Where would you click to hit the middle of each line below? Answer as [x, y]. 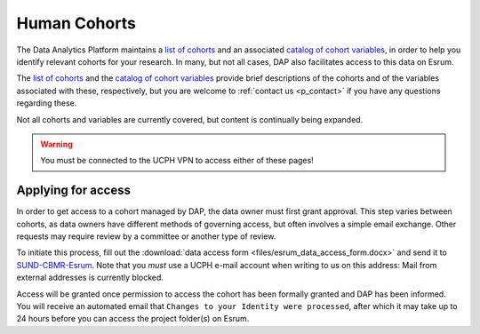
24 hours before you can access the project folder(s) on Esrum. [133, 319]
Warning [56, 144]
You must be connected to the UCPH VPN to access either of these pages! [177, 161]
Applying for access [73, 191]
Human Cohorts [76, 23]
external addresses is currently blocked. [90, 278]
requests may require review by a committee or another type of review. [146, 236]
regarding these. [47, 103]
